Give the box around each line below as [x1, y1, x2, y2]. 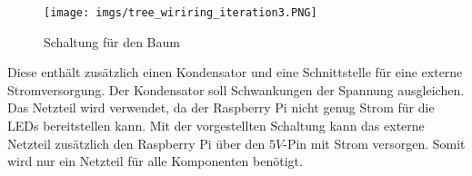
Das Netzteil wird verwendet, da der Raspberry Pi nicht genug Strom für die [7, 98, 435, 117]
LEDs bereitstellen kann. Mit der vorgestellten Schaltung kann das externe [7, 116, 425, 135]
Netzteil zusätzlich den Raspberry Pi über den [7, 133, 266, 152]
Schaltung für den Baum [44, 32, 180, 51]
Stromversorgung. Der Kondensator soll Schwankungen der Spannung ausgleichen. [7, 80, 465, 99]
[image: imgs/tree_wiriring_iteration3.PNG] [44, 6, 317, 19]
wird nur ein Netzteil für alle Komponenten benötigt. [7, 152, 303, 171]
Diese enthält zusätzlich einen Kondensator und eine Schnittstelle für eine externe [7, 63, 463, 82]
